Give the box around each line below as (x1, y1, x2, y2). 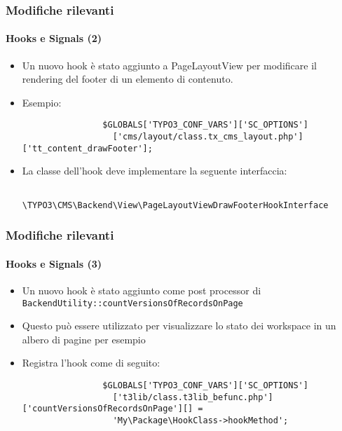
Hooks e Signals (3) (6, 256, 102, 271)
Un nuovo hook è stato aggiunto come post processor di (22, 282, 261, 297)
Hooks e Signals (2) (6, 31, 102, 46)
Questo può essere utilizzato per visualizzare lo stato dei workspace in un (22, 318, 336, 333)
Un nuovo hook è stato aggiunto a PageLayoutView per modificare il (22, 57, 317, 72)
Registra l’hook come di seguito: (22, 355, 160, 370)
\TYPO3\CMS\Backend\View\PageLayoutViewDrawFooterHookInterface (22, 200, 329, 210)
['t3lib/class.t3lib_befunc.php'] (112, 392, 273, 402)
